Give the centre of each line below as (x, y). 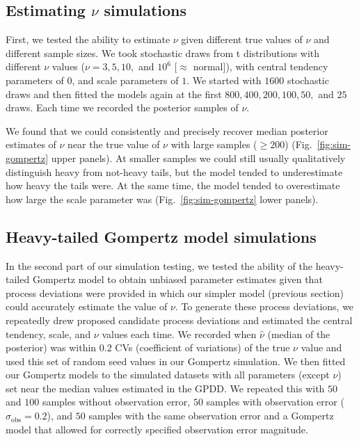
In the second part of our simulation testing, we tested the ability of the (159, 265)
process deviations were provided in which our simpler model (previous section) (175, 292)
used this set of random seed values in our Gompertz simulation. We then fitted (176, 361)
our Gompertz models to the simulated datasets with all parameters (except (168, 375)
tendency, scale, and (48, 334)
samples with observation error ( (275, 402)
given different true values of (242, 39)
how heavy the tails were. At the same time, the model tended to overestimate (173, 185)
